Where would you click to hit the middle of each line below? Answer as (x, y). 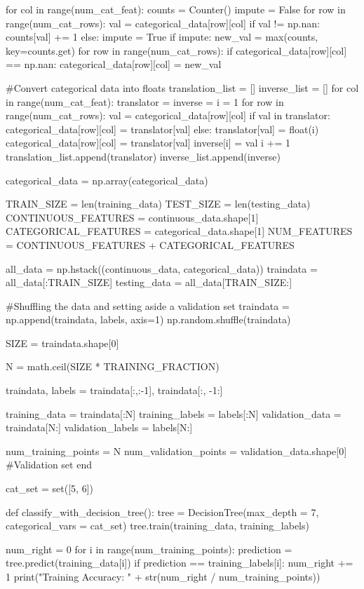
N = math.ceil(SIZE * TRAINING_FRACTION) (113, 366)
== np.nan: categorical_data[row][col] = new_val (114, 64)
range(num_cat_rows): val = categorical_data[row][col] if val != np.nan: (163, 23)
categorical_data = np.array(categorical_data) (107, 180)
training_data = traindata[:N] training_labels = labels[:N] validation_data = (174, 413)
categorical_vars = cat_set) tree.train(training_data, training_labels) (157, 526)
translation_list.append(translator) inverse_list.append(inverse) (143, 156)
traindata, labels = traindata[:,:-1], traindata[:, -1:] (114, 390)
